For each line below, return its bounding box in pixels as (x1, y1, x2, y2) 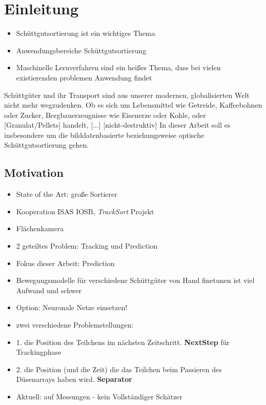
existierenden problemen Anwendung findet (16, 72, 152, 83)
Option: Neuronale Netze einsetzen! (16, 302, 128, 313)
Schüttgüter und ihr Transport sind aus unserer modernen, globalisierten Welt (4, 89, 250, 100)
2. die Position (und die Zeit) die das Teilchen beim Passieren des (16, 363, 222, 374)
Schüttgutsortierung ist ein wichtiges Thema (16, 28, 155, 38)
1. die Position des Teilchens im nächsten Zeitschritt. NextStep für (16, 336, 230, 347)
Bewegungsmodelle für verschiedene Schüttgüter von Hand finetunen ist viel (16, 275, 255, 286)
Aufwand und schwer (16, 285, 82, 295)
